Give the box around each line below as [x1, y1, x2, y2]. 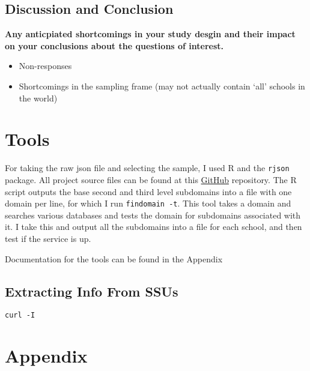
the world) [19, 91, 58, 104]
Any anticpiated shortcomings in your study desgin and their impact [5, 28, 296, 40]
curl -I [5, 311, 35, 320]
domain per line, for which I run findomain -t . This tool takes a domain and [5, 197, 291, 210]
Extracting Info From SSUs [5, 282, 178, 300]
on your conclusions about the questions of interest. [5, 39, 224, 52]
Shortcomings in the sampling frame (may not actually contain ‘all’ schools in [19, 79, 305, 92]
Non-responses [19, 59, 72, 72]
